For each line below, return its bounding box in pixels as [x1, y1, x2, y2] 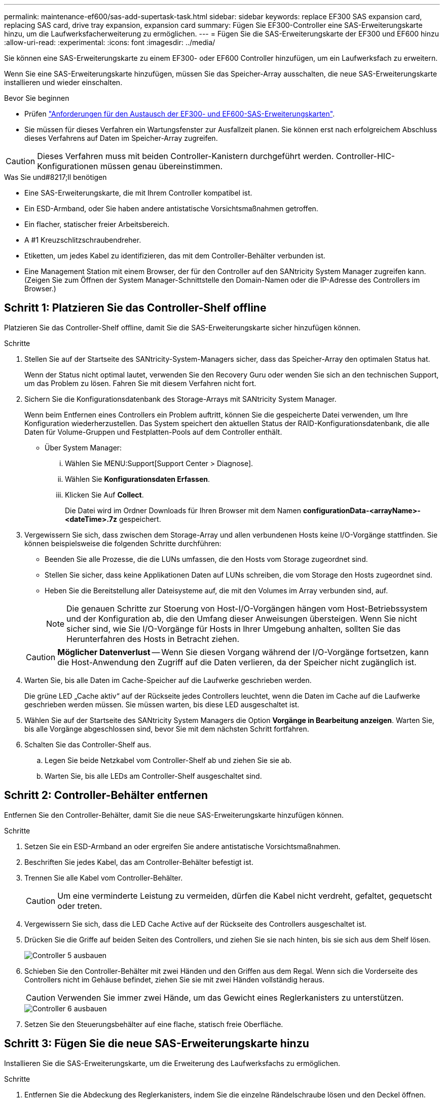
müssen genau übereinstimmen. [100, 161, 223, 171]
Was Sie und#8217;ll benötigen [4, 173, 107, 181]
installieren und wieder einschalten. [4, 78, 123, 87]
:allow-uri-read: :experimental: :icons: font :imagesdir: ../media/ [4, 38, 215, 47]
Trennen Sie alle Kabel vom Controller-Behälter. [24, 873, 183, 882]
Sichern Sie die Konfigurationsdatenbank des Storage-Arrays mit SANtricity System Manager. [24, 394, 337, 403]
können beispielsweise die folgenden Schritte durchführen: [24, 539, 221, 548]
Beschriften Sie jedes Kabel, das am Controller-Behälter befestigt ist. [24, 857, 253, 866]
